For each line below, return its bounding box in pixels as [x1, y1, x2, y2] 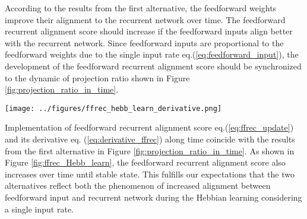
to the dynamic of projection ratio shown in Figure [5, 71, 190, 84]
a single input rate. [5, 202, 74, 215]
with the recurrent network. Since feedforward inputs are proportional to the [5, 36, 284, 49]
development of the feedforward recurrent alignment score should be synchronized [5, 59, 302, 72]
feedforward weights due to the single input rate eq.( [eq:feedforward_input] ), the [5, 48, 299, 61]
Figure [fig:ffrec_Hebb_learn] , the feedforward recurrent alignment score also [5, 156, 286, 169]
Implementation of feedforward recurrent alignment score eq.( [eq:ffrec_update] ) [5, 121, 294, 134]
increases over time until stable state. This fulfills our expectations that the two [5, 167, 295, 180]
